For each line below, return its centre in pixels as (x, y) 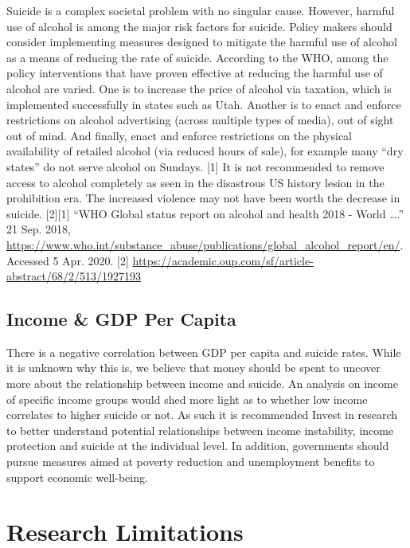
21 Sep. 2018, (39, 229)
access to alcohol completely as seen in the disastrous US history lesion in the (195, 182)
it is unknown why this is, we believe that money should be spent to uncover (193, 368)
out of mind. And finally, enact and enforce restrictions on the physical (179, 135)
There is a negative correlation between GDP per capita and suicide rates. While (204, 352)
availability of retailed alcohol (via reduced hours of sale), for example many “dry (205, 151)
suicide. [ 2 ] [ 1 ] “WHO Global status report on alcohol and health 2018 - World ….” (205, 213)
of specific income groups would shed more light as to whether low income (187, 399)
